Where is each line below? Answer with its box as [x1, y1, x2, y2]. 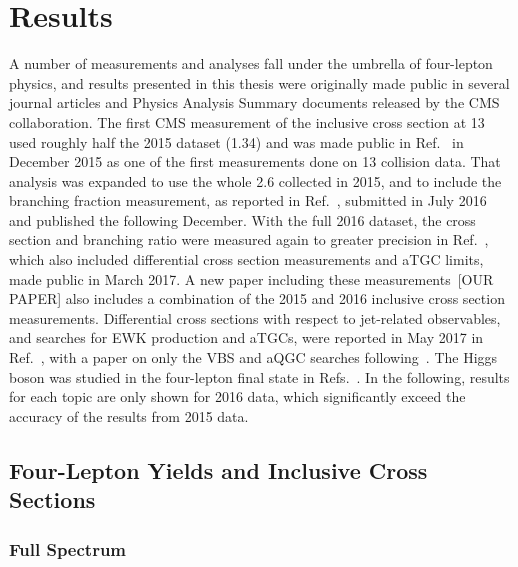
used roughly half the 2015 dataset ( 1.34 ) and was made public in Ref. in [9, 131, 464, 152]
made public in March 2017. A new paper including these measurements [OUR [9, 268, 494, 289]
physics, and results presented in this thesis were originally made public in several [9, 72, 510, 93]
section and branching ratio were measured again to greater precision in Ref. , [9, 229, 489, 250]
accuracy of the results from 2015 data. [9, 405, 249, 426]
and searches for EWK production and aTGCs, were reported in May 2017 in [9, 327, 484, 348]
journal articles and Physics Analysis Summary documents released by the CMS [9, 92, 500, 113]
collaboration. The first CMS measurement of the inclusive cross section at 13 [9, 111, 485, 132]
